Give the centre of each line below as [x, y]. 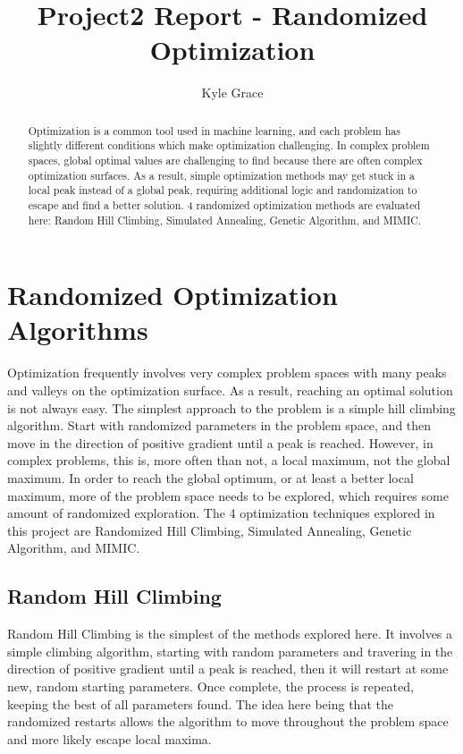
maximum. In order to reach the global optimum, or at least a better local [210, 477]
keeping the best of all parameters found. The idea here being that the [200, 703]
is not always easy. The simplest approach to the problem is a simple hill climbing [231, 407]
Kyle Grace [232, 93]
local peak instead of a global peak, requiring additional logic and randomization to [223, 190]
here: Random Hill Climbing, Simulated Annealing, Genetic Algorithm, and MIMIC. [225, 220]
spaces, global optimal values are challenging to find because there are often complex [225, 161]
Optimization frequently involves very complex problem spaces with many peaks [227, 373]
